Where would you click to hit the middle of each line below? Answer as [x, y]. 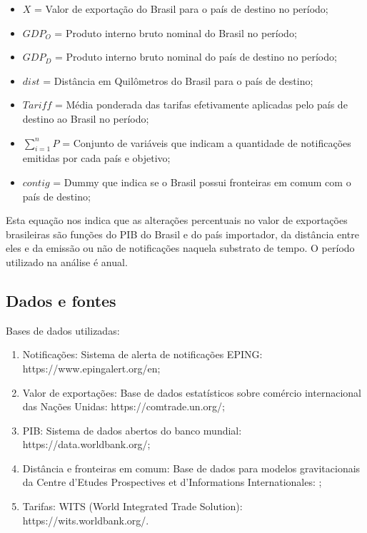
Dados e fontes [61, 300]
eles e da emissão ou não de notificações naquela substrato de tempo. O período [180, 248]
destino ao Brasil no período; [86, 118]
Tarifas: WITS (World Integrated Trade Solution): [132, 506]
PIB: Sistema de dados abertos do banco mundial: [132, 430]
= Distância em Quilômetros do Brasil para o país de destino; [178, 80]
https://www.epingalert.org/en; [91, 368]
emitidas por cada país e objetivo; [96, 158]
